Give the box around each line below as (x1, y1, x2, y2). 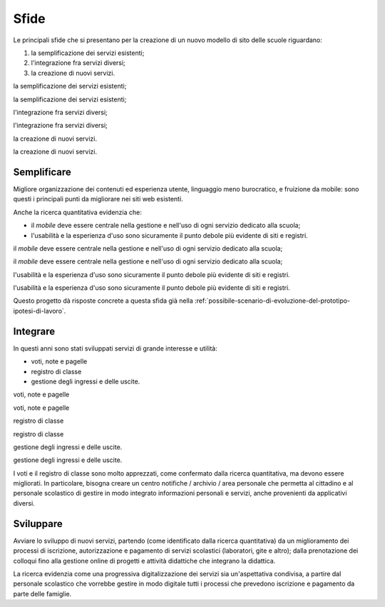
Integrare (13, 325, 56, 337)
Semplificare (13, 166, 71, 178)
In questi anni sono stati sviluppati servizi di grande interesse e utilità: (13, 343, 217, 353)
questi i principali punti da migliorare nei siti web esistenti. (13, 195, 183, 204)
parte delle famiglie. (13, 589, 72, 598)
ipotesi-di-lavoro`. (13, 306, 66, 315)
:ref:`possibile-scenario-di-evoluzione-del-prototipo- (195, 296, 351, 305)
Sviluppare (13, 518, 63, 530)
